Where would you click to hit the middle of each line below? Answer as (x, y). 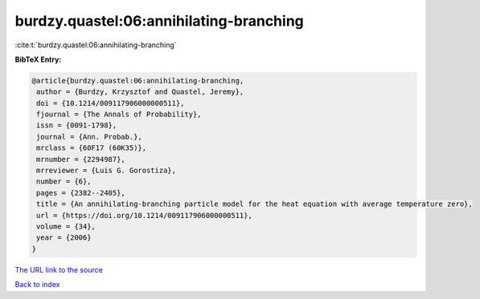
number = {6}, (64, 182)
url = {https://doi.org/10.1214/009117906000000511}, (144, 215)
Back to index (37, 285)
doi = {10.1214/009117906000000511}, (111, 103)
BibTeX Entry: (38, 59)
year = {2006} (64, 238)
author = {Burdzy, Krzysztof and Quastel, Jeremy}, (140, 92)
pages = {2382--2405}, (81, 193)
